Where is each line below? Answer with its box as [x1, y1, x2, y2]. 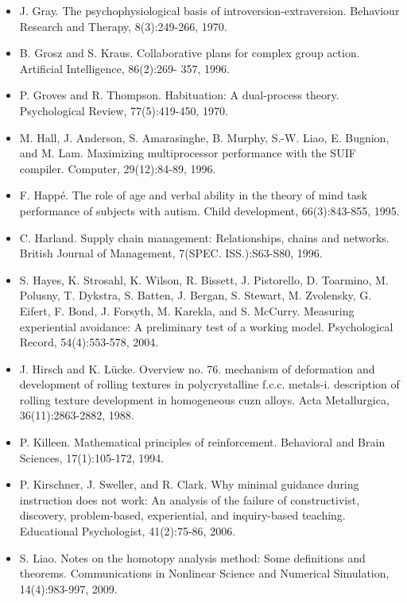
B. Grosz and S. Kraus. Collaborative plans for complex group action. [19, 44, 360, 61]
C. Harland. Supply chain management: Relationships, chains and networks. [19, 229, 390, 245]
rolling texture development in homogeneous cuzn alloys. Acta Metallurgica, [19, 391, 390, 408]
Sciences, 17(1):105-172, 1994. [19, 449, 165, 466]
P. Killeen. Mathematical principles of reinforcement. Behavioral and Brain [19, 434, 386, 450]
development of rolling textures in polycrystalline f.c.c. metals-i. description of [19, 376, 400, 392]
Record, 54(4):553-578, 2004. [19, 334, 159, 350]
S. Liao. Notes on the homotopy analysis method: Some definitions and [19, 549, 366, 566]
